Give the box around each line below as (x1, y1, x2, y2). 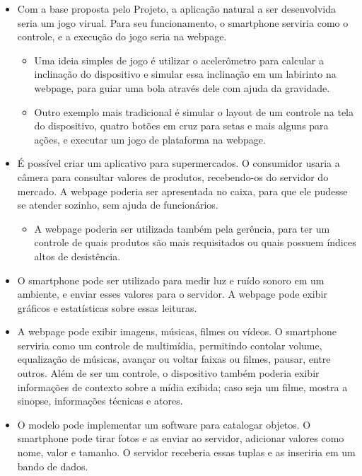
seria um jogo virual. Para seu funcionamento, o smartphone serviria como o (17, 15, 349, 30)
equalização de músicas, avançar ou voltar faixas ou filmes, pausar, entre (17, 352, 331, 366)
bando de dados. (17, 458, 88, 473)
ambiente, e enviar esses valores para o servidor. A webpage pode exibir (17, 286, 327, 301)
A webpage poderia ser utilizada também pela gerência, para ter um (34, 221, 330, 236)
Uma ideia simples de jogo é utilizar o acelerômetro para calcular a (34, 52, 325, 67)
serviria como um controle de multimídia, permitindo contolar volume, (17, 337, 322, 352)
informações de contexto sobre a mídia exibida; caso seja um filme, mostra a (17, 379, 348, 394)
